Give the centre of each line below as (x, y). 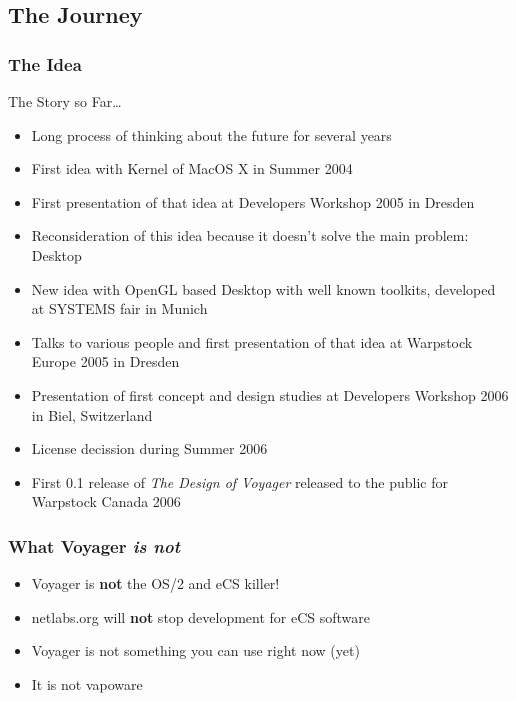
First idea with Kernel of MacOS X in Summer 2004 (192, 168)
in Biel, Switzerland (92, 414)
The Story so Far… (65, 101)
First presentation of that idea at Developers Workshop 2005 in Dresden (253, 201)
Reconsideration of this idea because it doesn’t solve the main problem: (250, 235)
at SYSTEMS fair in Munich (119, 308)
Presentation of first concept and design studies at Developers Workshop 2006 (270, 394)
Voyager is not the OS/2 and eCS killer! (155, 583)
